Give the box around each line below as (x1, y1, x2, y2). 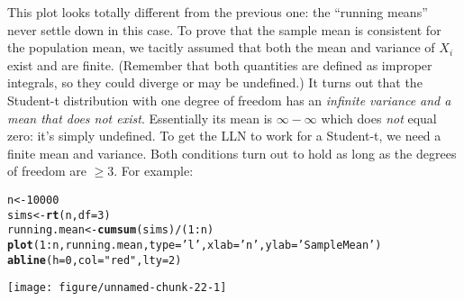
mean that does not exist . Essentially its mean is (7, 108, 273, 127)
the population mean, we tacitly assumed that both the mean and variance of (7, 38, 435, 57)
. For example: (114, 161, 194, 180)
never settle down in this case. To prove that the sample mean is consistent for (7, 20, 441, 39)
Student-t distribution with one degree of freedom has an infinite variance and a (7, 90, 451, 109)
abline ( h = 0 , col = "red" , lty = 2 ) (7, 253, 182, 267)
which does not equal (321, 108, 437, 127)
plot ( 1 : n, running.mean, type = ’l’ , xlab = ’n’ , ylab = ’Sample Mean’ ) (7, 238, 382, 251)
